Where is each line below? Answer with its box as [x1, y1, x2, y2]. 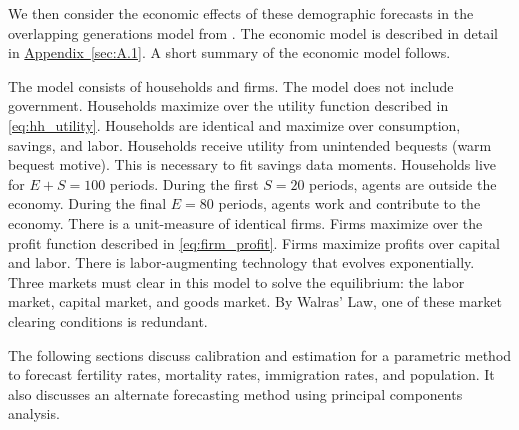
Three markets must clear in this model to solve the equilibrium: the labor [8, 271, 465, 292]
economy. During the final [8, 193, 167, 214]
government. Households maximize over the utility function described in [8, 95, 449, 116]
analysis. [8, 403, 60, 424]
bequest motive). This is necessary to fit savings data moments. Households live [8, 154, 497, 175]
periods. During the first [109, 173, 259, 194]
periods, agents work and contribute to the [218, 193, 481, 214]
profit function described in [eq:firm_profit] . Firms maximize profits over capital [8, 232, 500, 253]
